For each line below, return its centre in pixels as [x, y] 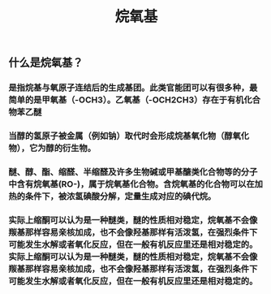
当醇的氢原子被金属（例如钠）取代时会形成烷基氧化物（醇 [120, 136]
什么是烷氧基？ [46, 63]
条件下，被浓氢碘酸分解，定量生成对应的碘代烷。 [120, 196]
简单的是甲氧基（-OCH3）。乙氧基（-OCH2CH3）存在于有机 [126, 100]
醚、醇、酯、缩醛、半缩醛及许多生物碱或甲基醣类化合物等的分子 [133, 171]
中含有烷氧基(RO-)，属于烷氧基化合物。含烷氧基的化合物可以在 [132, 184]
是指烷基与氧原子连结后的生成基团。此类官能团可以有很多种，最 [133, 88]
